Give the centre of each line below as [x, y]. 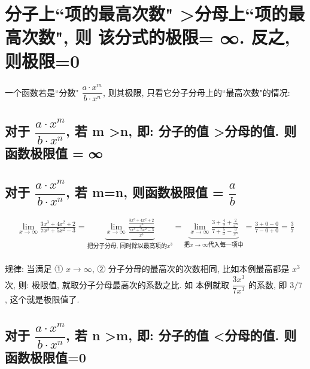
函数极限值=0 [45, 357]
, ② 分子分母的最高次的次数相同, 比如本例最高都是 [191, 269]
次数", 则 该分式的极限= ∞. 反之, [156, 37]
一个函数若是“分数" [42, 92]
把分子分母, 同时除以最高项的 [127, 246]
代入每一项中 [226, 245]
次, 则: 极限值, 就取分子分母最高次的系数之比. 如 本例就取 [117, 284]
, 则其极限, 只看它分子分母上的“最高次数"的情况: [196, 92]
